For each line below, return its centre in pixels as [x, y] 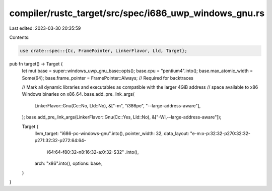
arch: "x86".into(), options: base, [68, 163]
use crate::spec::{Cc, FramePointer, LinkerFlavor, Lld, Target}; [104, 51]
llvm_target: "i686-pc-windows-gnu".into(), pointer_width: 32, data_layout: [112, 134]
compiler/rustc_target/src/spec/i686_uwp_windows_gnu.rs [137, 13]
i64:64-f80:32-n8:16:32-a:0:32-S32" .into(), [93, 152]
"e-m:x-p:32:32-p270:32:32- [220, 134]
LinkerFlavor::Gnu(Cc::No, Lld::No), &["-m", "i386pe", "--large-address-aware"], [118, 105]
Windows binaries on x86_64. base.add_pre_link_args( [78, 94]
